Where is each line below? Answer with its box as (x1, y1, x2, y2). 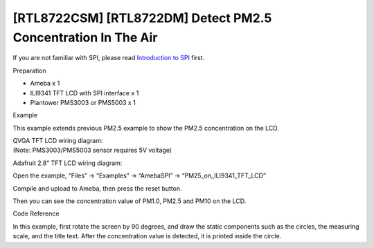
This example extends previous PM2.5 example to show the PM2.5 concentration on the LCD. (12, 124, 280, 132)
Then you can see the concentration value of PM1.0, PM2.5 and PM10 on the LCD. (12, 197, 247, 205)
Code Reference (12, 209, 60, 218)
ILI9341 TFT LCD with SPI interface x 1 (30, 88, 139, 97)
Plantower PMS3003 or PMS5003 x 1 (30, 98, 136, 106)
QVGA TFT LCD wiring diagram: (12, 137, 103, 145)
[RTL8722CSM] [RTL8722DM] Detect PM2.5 (12, 10, 272, 26)
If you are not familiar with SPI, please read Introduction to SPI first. (12, 54, 204, 62)
